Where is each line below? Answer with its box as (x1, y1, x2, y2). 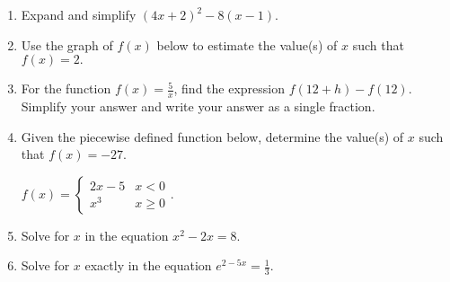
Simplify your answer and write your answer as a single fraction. (21, 97, 375, 116)
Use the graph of (21, 35, 113, 54)
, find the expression (173, 79, 285, 98)
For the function (21, 79, 111, 98)
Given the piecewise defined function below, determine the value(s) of (21, 127, 404, 145)
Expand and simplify (21, 5, 137, 23)
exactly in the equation (84, 256, 212, 275)
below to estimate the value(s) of (156, 35, 338, 54)
